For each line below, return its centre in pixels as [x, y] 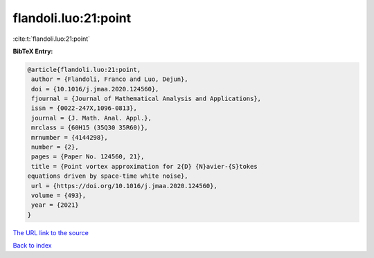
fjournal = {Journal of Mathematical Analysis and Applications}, [146, 99]
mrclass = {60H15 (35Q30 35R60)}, [90, 128]
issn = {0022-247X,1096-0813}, [84, 108]
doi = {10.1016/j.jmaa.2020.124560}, [95, 89]
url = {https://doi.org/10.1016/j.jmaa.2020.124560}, [124, 186]
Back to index [32, 246]
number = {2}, [55, 147]
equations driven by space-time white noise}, [108, 176]
